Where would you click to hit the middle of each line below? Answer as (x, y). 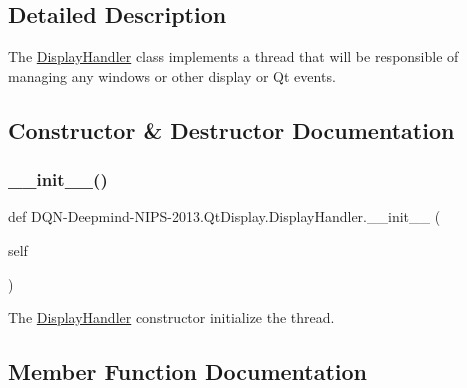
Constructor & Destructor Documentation (231, 129)
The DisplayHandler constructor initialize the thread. (171, 317)
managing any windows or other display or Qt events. (172, 75)
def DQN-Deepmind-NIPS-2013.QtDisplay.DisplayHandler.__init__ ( (224, 216)
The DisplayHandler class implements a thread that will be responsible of (233, 56)
